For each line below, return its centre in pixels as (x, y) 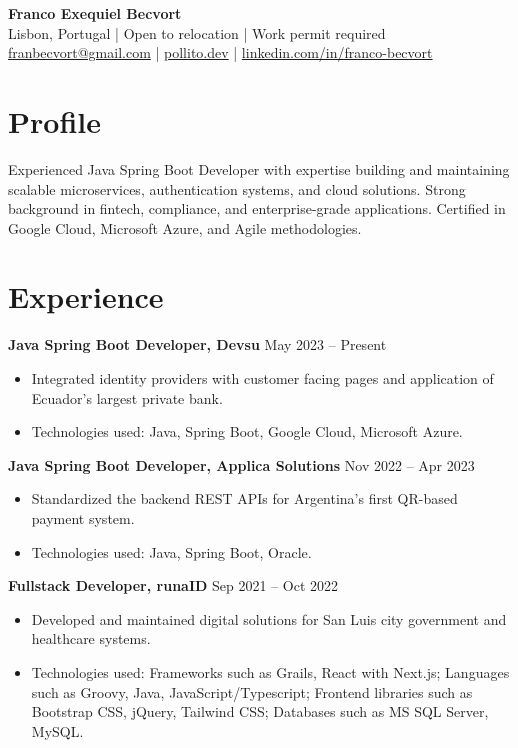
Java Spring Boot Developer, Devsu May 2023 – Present (197, 344)
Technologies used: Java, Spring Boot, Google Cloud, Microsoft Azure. (247, 431)
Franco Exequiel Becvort (95, 13)
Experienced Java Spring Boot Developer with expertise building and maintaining (259, 168)
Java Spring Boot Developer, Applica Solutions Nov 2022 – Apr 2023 (241, 464)
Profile (54, 120)
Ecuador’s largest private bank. (127, 397)
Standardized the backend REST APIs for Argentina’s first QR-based (244, 498)
